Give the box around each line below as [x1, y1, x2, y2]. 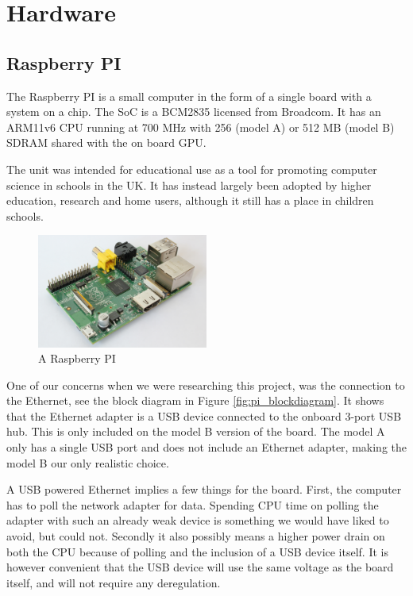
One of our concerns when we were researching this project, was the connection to [6, 376, 405, 393]
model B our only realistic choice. [6, 454, 169, 471]
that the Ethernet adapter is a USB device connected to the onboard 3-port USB [6, 407, 402, 424]
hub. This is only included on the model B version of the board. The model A [6, 423, 385, 440]
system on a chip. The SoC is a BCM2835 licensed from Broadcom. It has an [6, 103, 381, 120]
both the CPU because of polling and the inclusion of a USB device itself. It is [6, 543, 388, 559]
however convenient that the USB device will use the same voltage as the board [6, 559, 394, 575]
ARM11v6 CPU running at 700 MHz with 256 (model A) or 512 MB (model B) [6, 118, 395, 135]
